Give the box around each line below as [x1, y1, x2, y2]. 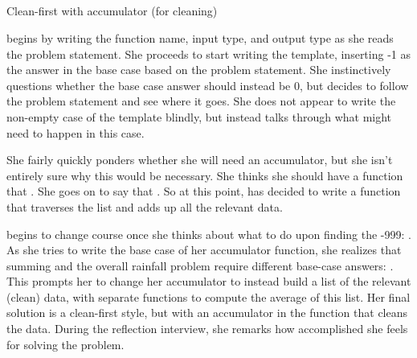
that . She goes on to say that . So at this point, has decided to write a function [6, 183, 401, 200]
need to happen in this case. [6, 124, 145, 141]
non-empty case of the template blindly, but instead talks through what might [6, 108, 392, 125]
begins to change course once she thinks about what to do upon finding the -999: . [6, 225, 411, 242]
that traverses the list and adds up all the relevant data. [6, 198, 283, 215]
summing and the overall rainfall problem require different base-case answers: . [6, 257, 394, 274]
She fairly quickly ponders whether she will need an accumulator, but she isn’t [6, 151, 393, 168]
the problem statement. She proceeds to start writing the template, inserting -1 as [6, 45, 411, 62]
